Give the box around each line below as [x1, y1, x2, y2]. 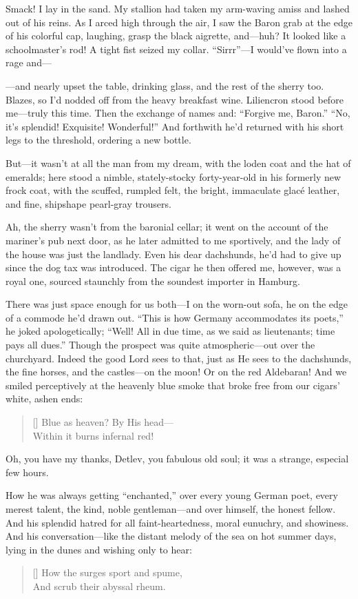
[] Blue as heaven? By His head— [32, 415, 174, 429]
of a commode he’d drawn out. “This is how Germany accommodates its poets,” [6, 310, 344, 324]
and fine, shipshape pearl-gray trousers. [6, 196, 171, 210]
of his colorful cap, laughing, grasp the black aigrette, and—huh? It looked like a [6, 28, 346, 43]
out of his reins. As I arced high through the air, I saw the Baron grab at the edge [6, 14, 352, 29]
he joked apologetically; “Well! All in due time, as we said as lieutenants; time [6, 324, 335, 338]
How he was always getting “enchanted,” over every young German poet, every [6, 488, 338, 502]
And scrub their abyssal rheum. [32, 578, 166, 593]
